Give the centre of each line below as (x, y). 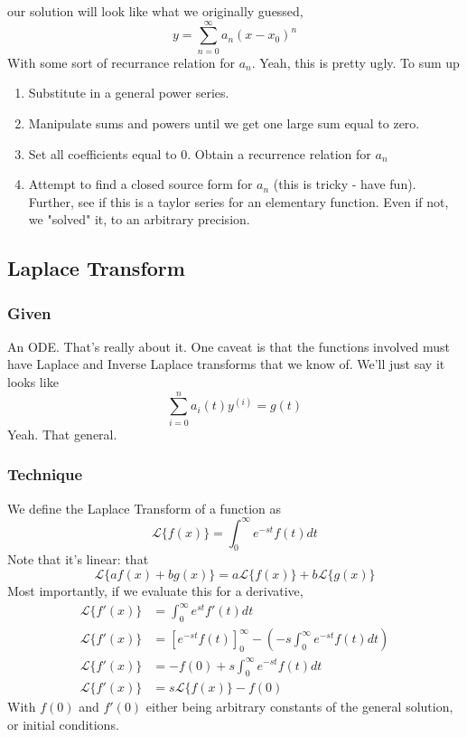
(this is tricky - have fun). (345, 184)
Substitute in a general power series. (129, 93)
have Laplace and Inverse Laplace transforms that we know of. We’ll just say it (226, 364)
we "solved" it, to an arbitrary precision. (139, 219)
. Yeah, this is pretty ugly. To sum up (355, 62)
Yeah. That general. (62, 434)
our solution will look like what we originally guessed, (155, 11)
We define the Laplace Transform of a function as (144, 508)
